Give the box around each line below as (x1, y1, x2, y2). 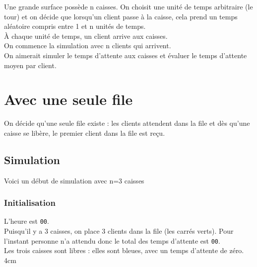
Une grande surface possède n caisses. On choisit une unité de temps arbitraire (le (4, 1, 253, 11)
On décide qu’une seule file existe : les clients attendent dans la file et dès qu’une (4, 118, 250, 128)
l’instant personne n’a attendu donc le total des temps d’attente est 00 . (4, 235, 220, 246)
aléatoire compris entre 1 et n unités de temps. (4, 21, 146, 31)
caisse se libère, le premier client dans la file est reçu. (4, 127, 165, 138)
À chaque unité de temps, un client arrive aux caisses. (4, 30, 168, 41)
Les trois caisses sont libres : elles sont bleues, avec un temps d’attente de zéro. (4, 245, 244, 256)
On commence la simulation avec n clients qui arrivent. (4, 40, 171, 51)
